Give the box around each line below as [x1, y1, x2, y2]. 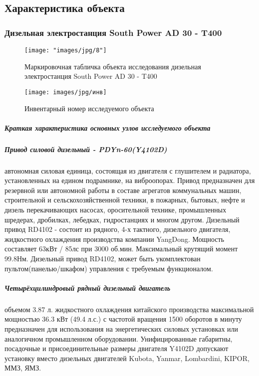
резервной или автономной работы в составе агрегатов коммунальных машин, [4, 185, 242, 195]
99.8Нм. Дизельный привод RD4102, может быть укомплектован [4, 253, 201, 263]
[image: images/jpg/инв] [24, 88, 107, 96]
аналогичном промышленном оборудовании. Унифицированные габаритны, [4, 333, 233, 344]
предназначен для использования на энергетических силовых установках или [4, 323, 239, 334]
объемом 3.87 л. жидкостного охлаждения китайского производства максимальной [4, 304, 254, 314]
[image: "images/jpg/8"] [24, 47, 107, 54]
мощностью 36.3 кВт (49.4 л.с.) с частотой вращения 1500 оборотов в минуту [4, 314, 242, 324]
